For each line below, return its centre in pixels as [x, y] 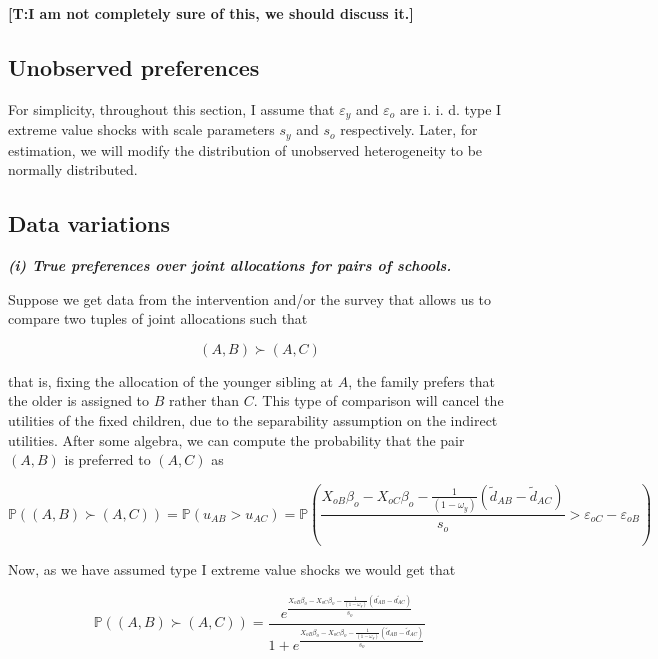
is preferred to [107, 459]
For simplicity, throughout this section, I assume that [171, 108]
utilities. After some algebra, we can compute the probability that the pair [236, 439]
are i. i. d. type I [451, 108]
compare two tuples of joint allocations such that [158, 318]
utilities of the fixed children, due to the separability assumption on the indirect [253, 420]
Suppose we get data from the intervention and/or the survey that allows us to [250, 298]
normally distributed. [73, 169]
